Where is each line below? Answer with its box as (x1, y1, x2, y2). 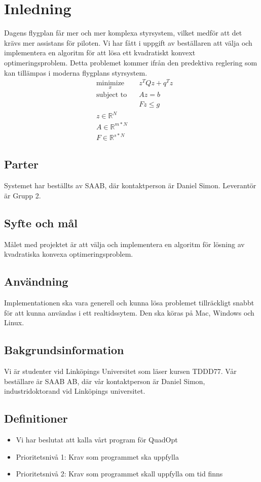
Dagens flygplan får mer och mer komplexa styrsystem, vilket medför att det (4, 27, 242, 38)
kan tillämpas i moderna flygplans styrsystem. (4, 67, 147, 78)
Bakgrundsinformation (4, 342, 124, 358)
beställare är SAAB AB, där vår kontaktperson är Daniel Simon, (4, 375, 205, 386)
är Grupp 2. (4, 190, 41, 200)
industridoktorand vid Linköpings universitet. (4, 386, 145, 396)
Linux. (4, 317, 24, 328)
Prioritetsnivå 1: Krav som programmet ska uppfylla (16, 451, 179, 462)
